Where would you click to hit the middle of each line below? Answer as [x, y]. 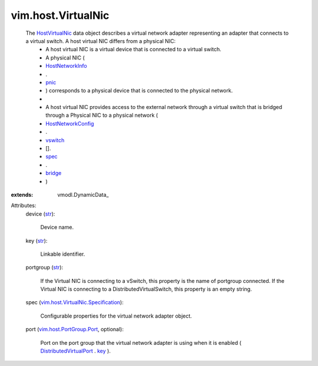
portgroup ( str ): [44, 268]
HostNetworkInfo [67, 66]
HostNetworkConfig [70, 123]
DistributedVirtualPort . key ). [76, 351]
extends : [22, 194]
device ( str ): [40, 214]
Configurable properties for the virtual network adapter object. [116, 316]
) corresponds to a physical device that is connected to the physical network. [139, 91]
